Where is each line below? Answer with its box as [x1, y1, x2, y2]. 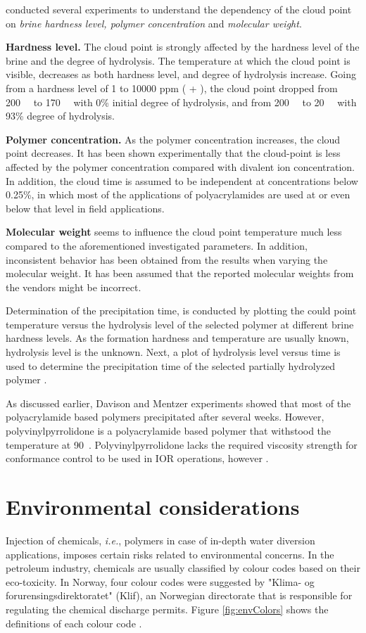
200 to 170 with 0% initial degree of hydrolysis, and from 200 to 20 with [6, 94, 357, 109]
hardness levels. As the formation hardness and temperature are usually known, [6, 331, 349, 345]
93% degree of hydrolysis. [6, 108, 115, 123]
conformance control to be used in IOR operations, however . [6, 451, 269, 466]
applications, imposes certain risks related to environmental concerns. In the [6, 546, 334, 561]
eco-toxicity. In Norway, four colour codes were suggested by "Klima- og [6, 574, 315, 589]
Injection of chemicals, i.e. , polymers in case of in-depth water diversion [6, 532, 315, 547]
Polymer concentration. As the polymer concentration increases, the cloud [6, 132, 341, 146]
